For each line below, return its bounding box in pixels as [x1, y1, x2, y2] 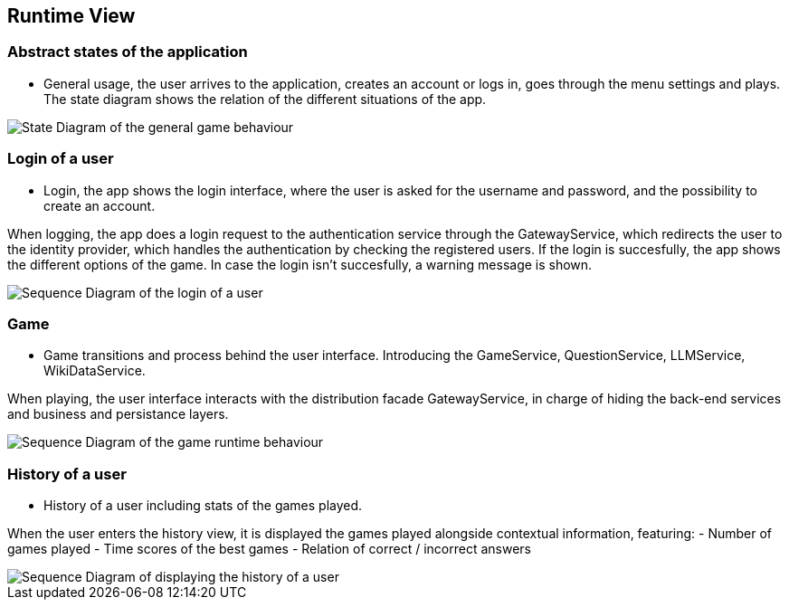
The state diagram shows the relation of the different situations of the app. [43, 90, 487, 107]
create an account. [43, 197, 156, 213]
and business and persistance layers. [7, 406, 229, 422]
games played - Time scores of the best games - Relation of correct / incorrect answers [7, 541, 531, 557]
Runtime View [7, 5, 136, 27]
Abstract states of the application [7, 43, 248, 62]
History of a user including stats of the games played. [43, 498, 363, 514]
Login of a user [7, 149, 114, 168]
